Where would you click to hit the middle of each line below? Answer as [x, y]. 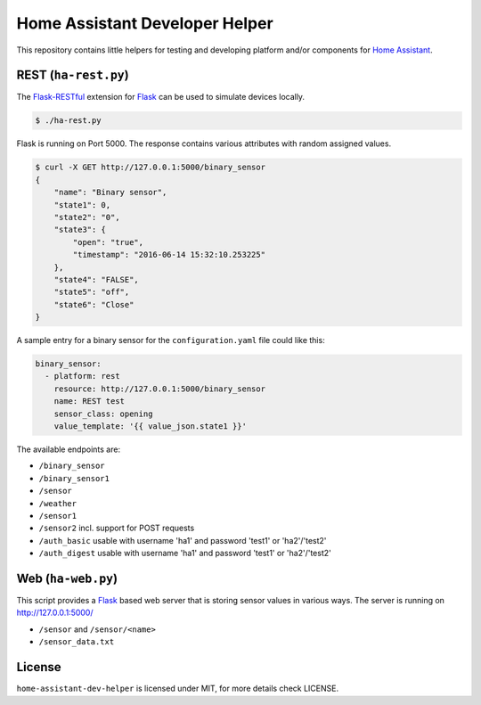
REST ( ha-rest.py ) [73, 75]
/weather [58, 503]
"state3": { [80, 230]
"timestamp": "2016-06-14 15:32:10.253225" [169, 255]
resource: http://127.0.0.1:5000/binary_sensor [160, 389]
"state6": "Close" [94, 304]
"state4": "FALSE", [97, 279]
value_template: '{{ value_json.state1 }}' [150, 426]
